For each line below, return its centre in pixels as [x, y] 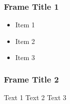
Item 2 [25, 41]
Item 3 [25, 57]
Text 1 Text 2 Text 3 [35, 97]
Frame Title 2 [31, 79]
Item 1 [25, 25]
